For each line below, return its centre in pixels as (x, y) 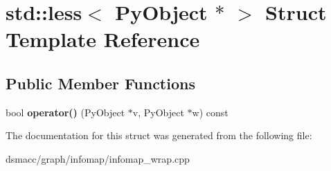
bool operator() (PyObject (65, 112)
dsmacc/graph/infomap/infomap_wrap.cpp (98, 158)
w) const (210, 112)
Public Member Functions (100, 83)
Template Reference (103, 39)
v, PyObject (158, 112)
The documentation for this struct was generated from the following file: (159, 135)
